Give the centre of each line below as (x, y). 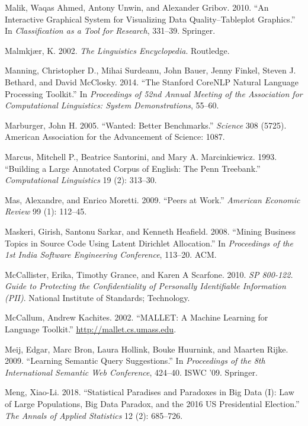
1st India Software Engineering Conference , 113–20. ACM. (111, 254)
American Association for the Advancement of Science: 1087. (115, 137)
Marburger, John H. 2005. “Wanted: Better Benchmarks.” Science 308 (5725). (146, 125)
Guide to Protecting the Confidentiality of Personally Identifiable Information (145, 286)
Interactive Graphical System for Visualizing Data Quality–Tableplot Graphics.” (150, 19)
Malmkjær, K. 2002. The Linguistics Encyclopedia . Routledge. (117, 50)
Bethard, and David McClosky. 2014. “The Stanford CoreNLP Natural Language (152, 81)
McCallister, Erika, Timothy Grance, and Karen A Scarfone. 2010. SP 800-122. (149, 274)
